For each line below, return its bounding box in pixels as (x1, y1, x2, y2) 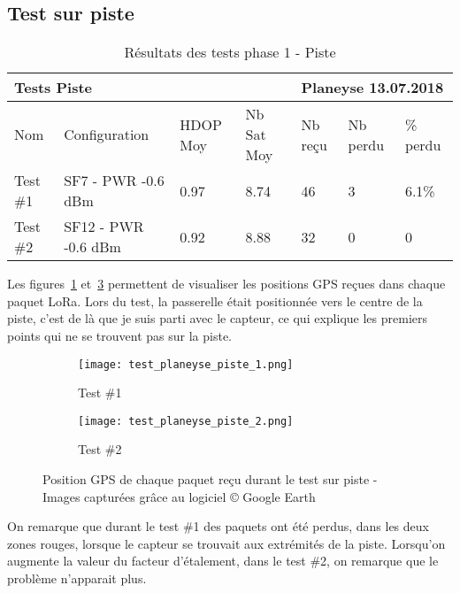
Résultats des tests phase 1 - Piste (124, 42, 336, 63)
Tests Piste (14, 77, 93, 98)
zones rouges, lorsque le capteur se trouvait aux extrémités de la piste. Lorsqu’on (7, 534, 446, 552)
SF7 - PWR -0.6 (64, 170, 165, 191)
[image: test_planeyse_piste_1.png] (78, 358, 294, 371)
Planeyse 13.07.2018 (301, 77, 444, 98)
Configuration (64, 124, 149, 145)
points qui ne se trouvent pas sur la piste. (7, 326, 233, 344)
